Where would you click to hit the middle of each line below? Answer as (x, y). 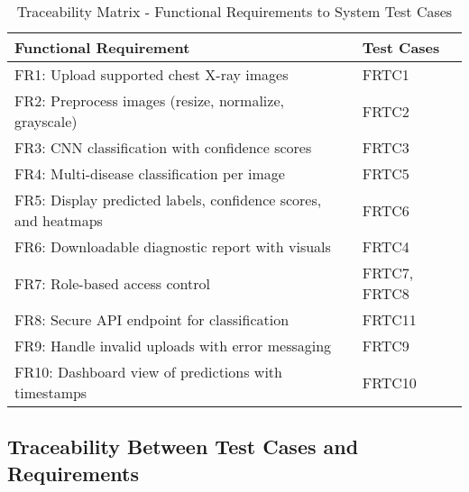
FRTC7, (388, 273)
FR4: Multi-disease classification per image (150, 173)
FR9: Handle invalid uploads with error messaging (173, 346)
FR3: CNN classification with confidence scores (163, 147)
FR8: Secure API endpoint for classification (152, 319)
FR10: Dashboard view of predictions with (148, 372)
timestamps (51, 392)
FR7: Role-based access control (112, 283)
